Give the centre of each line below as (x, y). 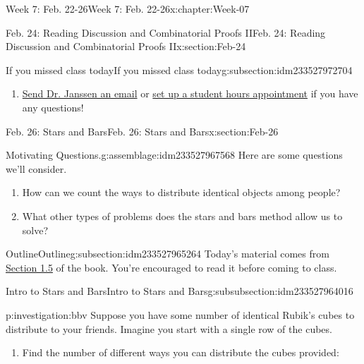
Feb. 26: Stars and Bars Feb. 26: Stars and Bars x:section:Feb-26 (142, 131)
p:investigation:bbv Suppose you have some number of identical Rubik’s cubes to (180, 314)
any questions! (53, 107)
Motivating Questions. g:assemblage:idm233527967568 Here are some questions (174, 155)
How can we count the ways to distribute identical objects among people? (181, 192)
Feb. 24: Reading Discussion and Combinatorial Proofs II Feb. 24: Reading (166, 32)
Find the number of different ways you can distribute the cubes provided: (181, 352)
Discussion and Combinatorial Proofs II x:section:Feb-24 (126, 46)
